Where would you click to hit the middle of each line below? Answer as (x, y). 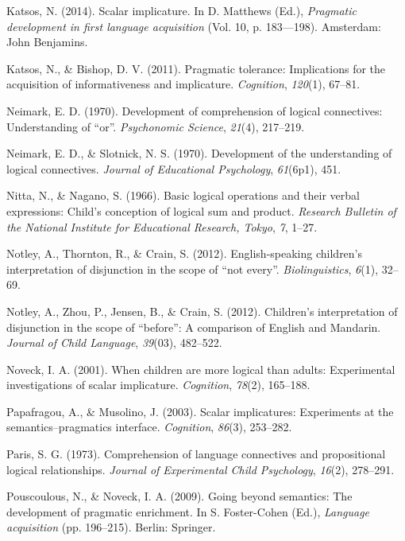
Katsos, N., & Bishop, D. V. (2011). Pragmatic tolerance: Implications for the (196, 68)
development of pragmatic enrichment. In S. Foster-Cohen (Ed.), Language (188, 511)
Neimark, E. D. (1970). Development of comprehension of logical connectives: (195, 110)
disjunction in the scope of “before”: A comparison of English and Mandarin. (194, 327)
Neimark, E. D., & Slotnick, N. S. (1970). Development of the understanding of (199, 153)
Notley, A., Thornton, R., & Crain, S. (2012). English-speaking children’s (185, 253)
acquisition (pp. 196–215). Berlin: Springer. (111, 527)
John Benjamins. (47, 42)
